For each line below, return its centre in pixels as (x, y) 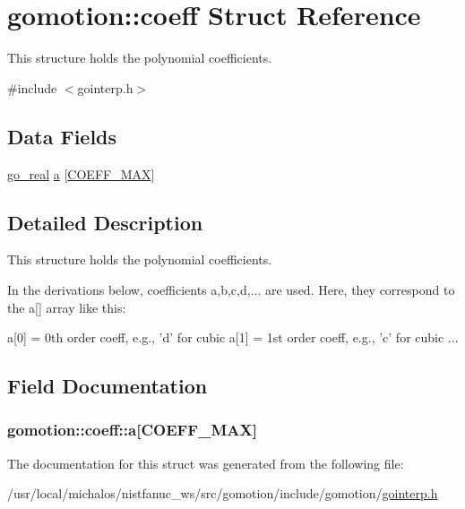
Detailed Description (105, 222)
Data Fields (62, 136)
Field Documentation (108, 386)
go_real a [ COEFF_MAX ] (81, 173)
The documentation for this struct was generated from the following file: (206, 463)
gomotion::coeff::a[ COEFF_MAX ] (132, 430)
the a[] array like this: (67, 307)
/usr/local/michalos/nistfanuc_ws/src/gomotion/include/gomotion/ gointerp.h (223, 493)
